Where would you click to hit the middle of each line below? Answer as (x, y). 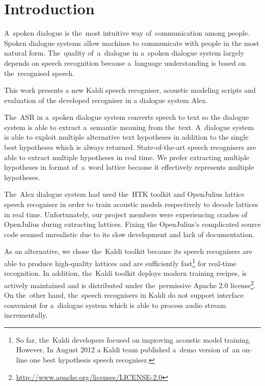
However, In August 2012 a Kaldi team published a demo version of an (128, 350)
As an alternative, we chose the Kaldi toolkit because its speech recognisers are (128, 251)
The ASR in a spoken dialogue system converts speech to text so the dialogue (127, 117)
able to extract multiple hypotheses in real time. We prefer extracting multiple (127, 157)
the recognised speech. (39, 73)
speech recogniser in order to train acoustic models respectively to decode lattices (131, 204)
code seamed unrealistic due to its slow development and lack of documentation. (129, 234)
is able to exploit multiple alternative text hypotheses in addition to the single (126, 137)
